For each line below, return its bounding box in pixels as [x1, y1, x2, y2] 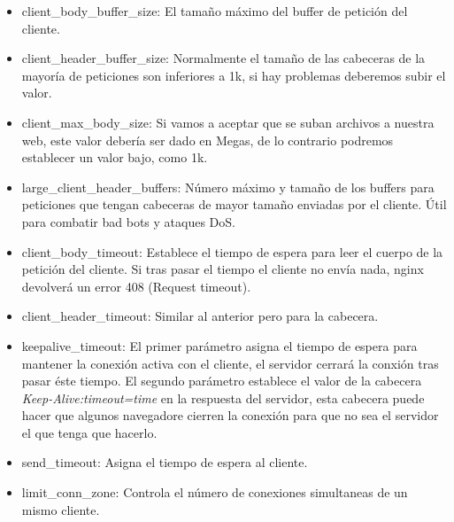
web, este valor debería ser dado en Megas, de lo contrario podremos [21, 130, 394, 149]
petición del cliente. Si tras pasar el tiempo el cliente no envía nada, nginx [21, 260, 424, 278]
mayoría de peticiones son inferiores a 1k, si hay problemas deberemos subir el [21, 66, 446, 84]
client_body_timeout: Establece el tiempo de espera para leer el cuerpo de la [21, 242, 443, 261]
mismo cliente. [21, 500, 100, 518]
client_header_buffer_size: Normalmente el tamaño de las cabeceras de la [21, 49, 426, 67]
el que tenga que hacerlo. [21, 423, 158, 441]
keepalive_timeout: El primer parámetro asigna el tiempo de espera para [21, 336, 418, 354]
